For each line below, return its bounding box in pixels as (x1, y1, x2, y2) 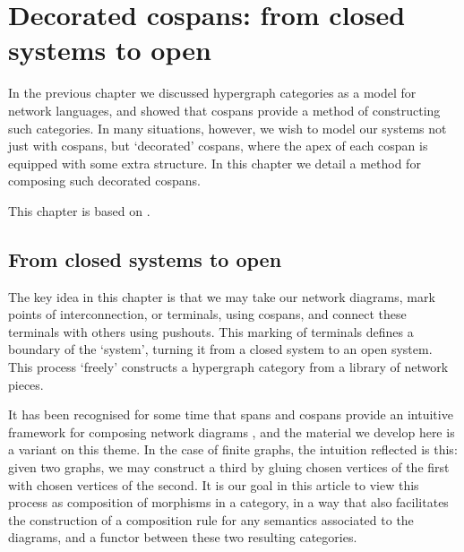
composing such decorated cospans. (8, 171, 201, 190)
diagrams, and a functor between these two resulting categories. (8, 528, 357, 547)
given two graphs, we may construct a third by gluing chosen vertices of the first (8, 458, 450, 477)
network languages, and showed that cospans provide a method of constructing (8, 100, 441, 119)
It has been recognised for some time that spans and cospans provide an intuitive (8, 405, 453, 424)
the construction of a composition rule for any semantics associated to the (8, 510, 414, 529)
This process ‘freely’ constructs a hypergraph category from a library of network (8, 358, 449, 376)
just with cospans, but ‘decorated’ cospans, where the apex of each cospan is (8, 136, 428, 155)
